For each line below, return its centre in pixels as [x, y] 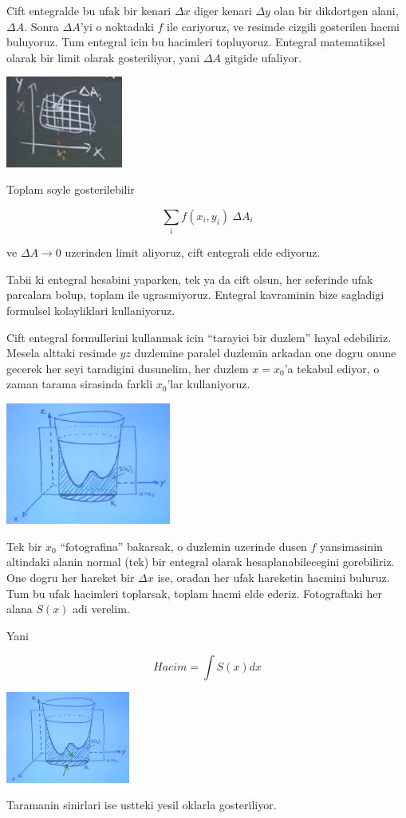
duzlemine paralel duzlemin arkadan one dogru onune [265, 353]
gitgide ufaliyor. [263, 57]
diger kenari [223, 10]
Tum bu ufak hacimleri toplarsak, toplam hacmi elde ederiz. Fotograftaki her [195, 593]
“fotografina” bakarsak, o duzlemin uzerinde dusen [183, 546]
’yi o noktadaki [117, 26]
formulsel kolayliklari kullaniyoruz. [91, 311]
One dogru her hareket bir [71, 577]
